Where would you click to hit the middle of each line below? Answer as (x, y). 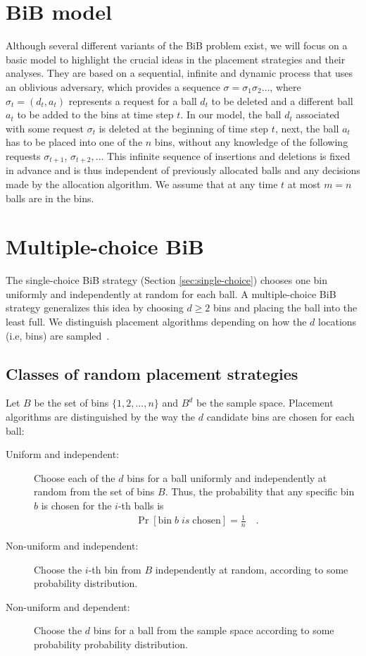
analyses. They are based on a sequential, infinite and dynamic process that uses (179, 73)
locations (337, 322)
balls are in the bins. (50, 198)
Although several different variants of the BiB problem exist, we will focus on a (177, 45)
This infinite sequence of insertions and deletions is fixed (229, 155)
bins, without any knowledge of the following (251, 142)
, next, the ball (307, 128)
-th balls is (141, 505)
